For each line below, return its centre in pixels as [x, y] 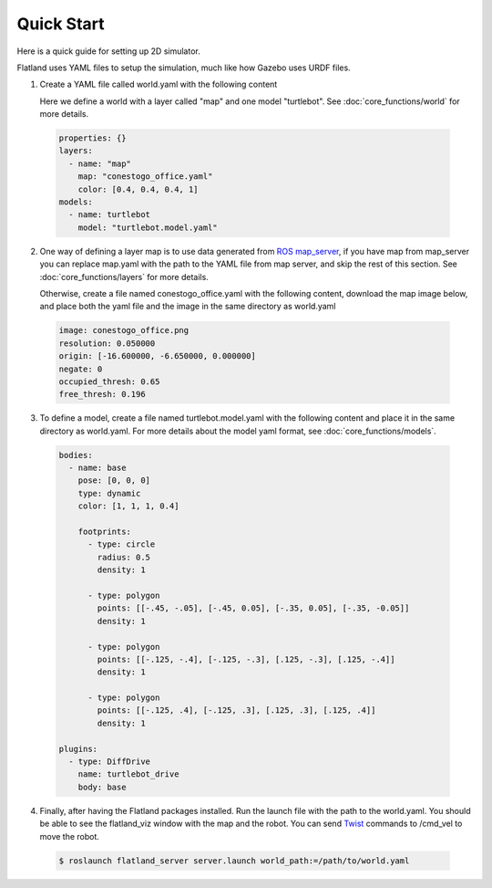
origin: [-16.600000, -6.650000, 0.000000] [158, 356]
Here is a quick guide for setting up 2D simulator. [108, 51]
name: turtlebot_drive [128, 774]
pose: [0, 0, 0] [114, 481]
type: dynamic [109, 493]
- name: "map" [100, 163]
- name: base [97, 468]
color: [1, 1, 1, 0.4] [128, 506]
